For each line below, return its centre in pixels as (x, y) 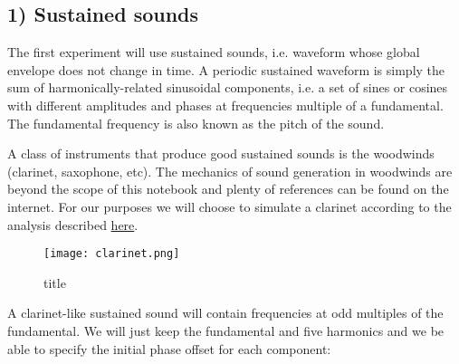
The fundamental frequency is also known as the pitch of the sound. (196, 123)
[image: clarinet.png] (112, 254)
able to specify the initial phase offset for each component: (169, 348)
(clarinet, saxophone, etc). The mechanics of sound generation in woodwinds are (230, 171)
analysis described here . (73, 224)
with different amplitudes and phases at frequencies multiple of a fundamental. (225, 105)
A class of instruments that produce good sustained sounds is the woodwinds (221, 153)
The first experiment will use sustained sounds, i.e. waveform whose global (214, 52)
